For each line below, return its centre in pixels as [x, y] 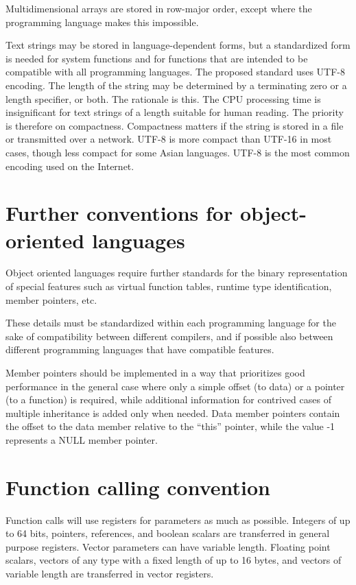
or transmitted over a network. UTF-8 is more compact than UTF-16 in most [169, 139]
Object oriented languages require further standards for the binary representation [177, 273]
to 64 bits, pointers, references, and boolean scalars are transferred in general [168, 533]
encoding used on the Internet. [70, 166]
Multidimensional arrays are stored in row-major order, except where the [159, 8]
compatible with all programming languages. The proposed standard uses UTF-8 [176, 72]
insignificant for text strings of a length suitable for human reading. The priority [175, 112]
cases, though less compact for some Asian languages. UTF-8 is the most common [178, 152]
